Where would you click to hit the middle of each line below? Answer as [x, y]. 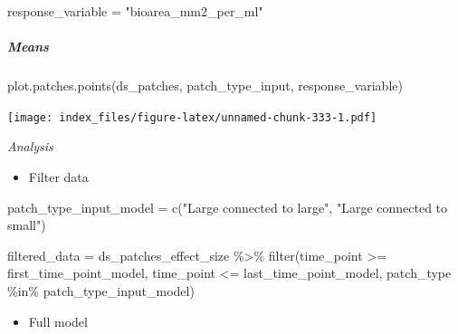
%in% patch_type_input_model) [101, 290]
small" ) [27, 225]
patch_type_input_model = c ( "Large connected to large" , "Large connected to [228, 207]
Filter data [58, 177]
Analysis [30, 146]
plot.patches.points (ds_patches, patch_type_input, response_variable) [205, 86]
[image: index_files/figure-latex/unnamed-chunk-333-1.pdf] [192, 117]
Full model [58, 321]
